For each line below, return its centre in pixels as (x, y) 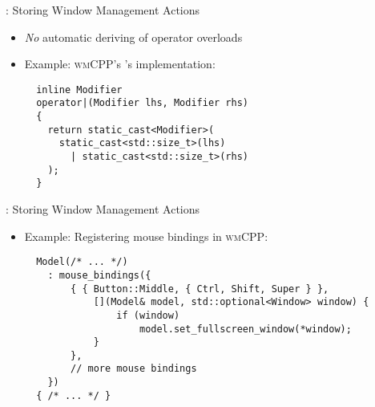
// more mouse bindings (134, 369)
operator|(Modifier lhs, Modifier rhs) (142, 103)
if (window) (148, 315)
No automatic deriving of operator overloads (133, 37)
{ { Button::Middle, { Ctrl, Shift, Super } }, (200, 289)
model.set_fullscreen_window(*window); (245, 329)
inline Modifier (79, 90)
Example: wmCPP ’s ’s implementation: (120, 64)
